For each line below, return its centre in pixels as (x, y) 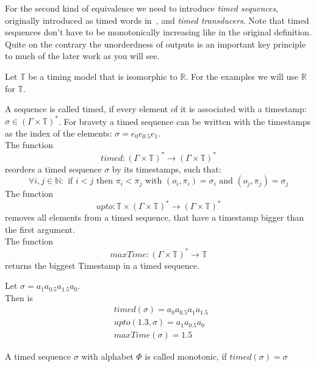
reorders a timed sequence (53, 169)
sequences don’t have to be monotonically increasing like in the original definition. (158, 32)
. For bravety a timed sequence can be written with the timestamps (185, 121)
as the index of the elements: (59, 133)
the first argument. (40, 229)
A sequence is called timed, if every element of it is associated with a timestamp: (156, 109)
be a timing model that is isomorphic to (103, 76)
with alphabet (107, 356)
